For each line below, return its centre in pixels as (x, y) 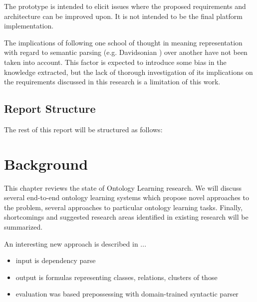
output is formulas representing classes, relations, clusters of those (117, 277)
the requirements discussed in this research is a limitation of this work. (112, 82)
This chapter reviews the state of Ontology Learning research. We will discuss (123, 187)
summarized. (23, 227)
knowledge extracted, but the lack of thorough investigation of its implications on (128, 72)
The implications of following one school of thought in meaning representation (123, 42)
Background (46, 163)
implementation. (29, 26)
